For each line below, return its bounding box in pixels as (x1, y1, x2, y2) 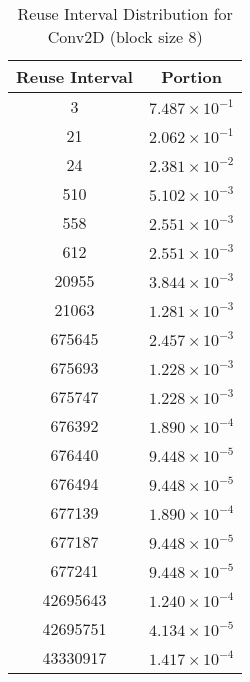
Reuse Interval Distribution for (17, 2, 233, 25)
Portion (161, 65, 222, 88)
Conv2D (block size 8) (47, 25, 203, 48)
